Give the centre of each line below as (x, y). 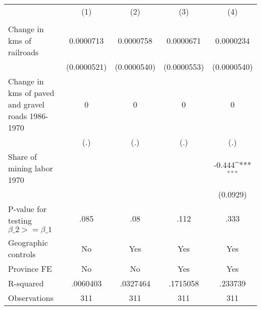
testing (20, 220)
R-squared (26, 283)
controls (22, 254)
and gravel (26, 104)
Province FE (30, 269)
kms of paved (31, 93)
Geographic (28, 242)
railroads (23, 52)
